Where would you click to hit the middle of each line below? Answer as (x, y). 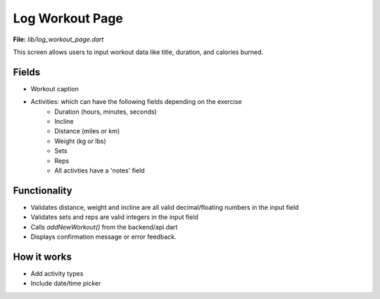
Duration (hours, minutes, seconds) (106, 112)
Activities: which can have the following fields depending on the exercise (136, 102)
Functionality (43, 191)
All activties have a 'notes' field (100, 170)
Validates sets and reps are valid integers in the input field (114, 217)
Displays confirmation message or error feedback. (103, 237)
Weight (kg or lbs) (81, 141)
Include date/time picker (66, 284)
